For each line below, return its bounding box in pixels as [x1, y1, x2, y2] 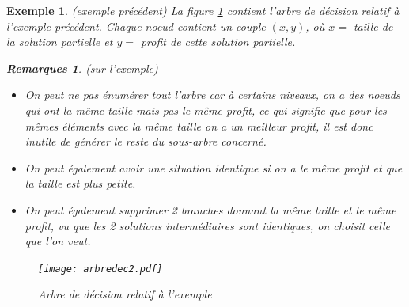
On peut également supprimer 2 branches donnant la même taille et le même [25, 201, 396, 218]
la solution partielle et [6, 33, 113, 50]
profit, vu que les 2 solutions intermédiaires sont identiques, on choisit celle [25, 217, 390, 233]
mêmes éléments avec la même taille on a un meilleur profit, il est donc [25, 117, 373, 134]
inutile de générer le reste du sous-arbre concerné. [25, 133, 267, 150]
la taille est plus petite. [25, 175, 136, 191]
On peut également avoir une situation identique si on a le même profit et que [25, 159, 403, 176]
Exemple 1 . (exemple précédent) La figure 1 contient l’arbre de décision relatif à [6, 2, 400, 18]
